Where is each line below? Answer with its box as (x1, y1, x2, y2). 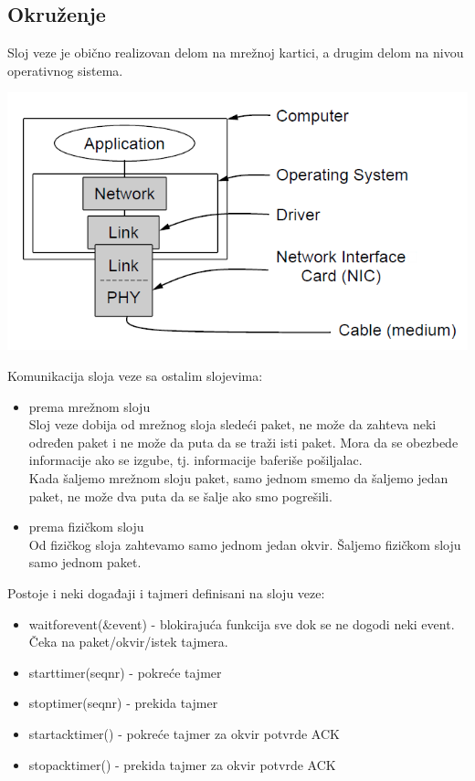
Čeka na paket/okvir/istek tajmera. (28, 632, 228, 651)
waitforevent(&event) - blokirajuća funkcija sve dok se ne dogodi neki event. (28, 614, 455, 633)
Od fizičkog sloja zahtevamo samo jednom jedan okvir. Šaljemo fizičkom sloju (28, 534, 461, 554)
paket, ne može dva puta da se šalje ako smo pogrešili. (28, 486, 332, 505)
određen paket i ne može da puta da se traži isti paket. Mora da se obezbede (28, 432, 459, 451)
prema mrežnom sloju (28, 396, 151, 416)
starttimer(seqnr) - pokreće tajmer (28, 662, 222, 681)
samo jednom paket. (28, 553, 142, 572)
